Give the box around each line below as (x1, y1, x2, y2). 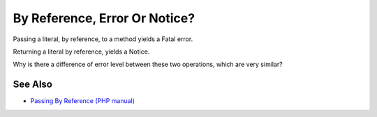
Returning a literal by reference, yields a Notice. (13, 47, 150, 56)
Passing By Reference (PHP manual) (30, 97, 135, 105)
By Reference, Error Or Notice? (13, 10, 195, 26)
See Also (13, 79, 52, 91)
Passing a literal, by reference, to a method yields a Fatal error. (13, 35, 193, 43)
